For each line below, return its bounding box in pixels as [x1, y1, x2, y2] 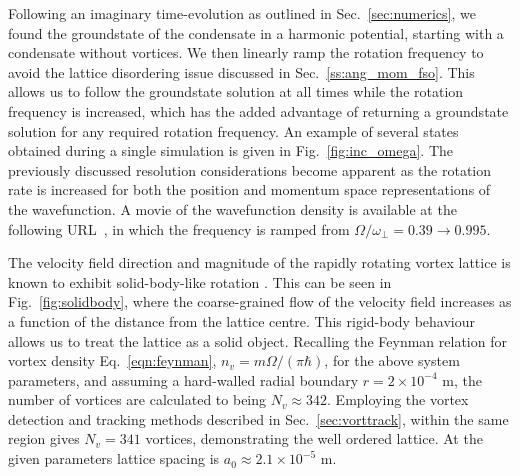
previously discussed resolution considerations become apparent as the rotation [8, 159, 492, 180]
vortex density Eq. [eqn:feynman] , [8, 350, 217, 371]
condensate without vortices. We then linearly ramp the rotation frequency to [8, 42, 484, 63]
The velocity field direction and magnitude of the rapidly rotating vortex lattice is [8, 252, 511, 273]
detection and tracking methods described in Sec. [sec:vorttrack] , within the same [8, 408, 509, 429]
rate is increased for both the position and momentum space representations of [8, 179, 491, 200]
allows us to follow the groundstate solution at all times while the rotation [8, 81, 464, 102]
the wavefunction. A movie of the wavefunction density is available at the [8, 198, 457, 219]
